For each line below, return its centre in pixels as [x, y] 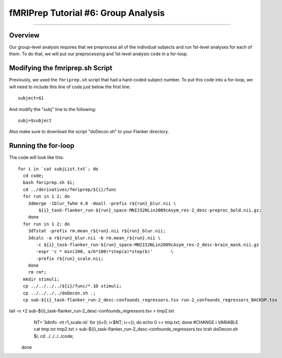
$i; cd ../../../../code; [54, 336]
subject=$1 [31, 98]
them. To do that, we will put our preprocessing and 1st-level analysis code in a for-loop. [98, 54]
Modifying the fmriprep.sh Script [61, 68]
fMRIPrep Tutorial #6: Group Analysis [87, 13]
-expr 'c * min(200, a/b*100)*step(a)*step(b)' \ [105, 252]
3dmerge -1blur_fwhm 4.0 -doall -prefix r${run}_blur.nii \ [102, 203]
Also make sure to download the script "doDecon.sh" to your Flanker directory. [89, 132]
